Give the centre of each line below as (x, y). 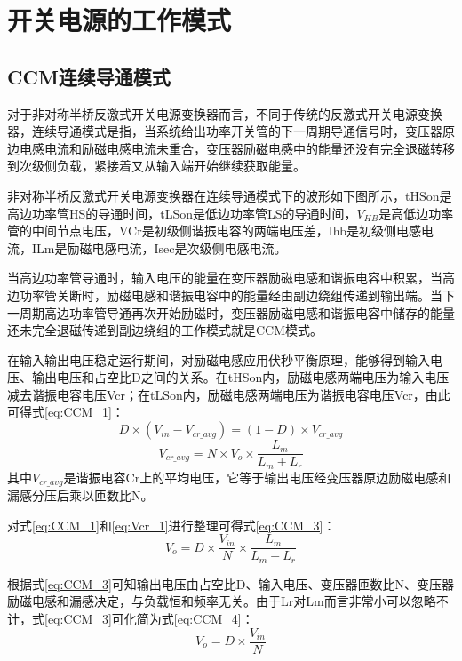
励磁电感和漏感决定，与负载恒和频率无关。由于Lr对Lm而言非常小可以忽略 (222, 601)
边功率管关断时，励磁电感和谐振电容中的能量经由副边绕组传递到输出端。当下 (231, 295)
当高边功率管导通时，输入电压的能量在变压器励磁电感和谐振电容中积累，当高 (231, 278)
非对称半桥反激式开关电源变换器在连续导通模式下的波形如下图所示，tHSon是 (230, 195)
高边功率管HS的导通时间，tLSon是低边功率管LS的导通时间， (182, 213)
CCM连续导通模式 (89, 76)
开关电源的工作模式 (119, 20)
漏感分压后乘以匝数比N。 (80, 495)
